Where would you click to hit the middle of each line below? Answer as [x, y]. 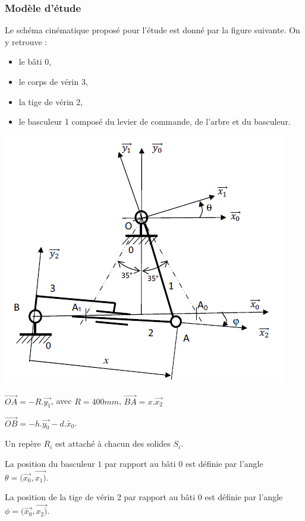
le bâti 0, [35, 61]
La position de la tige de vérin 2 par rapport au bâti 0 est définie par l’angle [144, 497]
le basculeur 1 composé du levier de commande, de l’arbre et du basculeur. [155, 121]
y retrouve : [26, 41]
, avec [61, 401]
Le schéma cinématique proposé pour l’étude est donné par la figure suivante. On [152, 30]
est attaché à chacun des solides [113, 443]
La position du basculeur [50, 463]
